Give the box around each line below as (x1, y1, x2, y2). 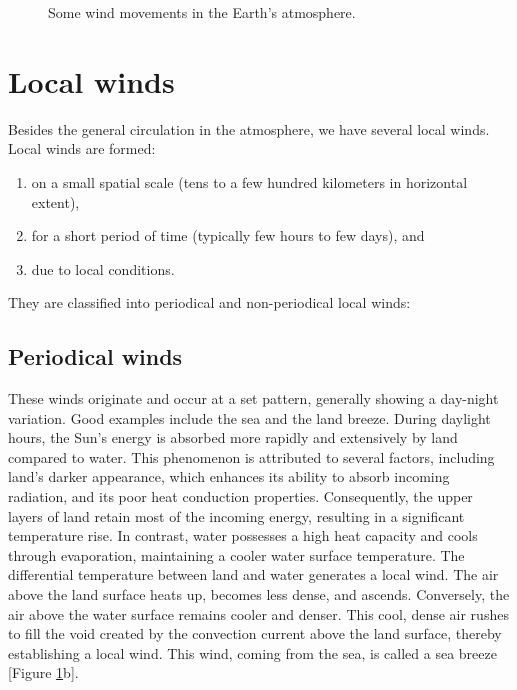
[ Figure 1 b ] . (8, 662, 79, 683)
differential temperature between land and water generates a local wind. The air (8, 564, 499, 585)
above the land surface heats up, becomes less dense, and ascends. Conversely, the (8, 584, 510, 605)
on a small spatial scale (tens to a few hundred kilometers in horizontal (31, 171, 468, 192)
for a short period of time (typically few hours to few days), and (31, 225, 425, 246)
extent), (31, 191, 80, 212)
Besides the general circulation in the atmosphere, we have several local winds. (8, 118, 490, 139)
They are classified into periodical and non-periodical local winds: (8, 292, 411, 313)
